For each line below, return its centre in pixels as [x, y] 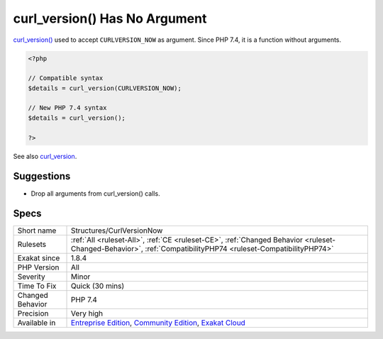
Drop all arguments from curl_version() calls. [95, 193]
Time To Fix [37, 286]
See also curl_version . [45, 156]
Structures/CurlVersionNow [117, 230]
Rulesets [32, 245]
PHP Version [38, 267]
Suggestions [42, 176]
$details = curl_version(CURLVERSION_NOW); [105, 88]
